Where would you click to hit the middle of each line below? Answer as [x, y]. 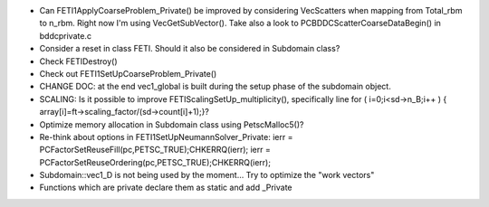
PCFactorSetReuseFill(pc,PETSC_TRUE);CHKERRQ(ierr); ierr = [155, 150]
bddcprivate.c [66, 35]
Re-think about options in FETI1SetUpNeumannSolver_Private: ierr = [166, 136]
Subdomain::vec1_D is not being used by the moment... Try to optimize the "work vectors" [207, 175]
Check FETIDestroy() [78, 61]
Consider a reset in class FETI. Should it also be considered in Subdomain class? [190, 49]
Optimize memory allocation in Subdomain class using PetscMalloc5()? [172, 124]
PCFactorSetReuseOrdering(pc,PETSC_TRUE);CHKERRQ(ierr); [155, 162]
